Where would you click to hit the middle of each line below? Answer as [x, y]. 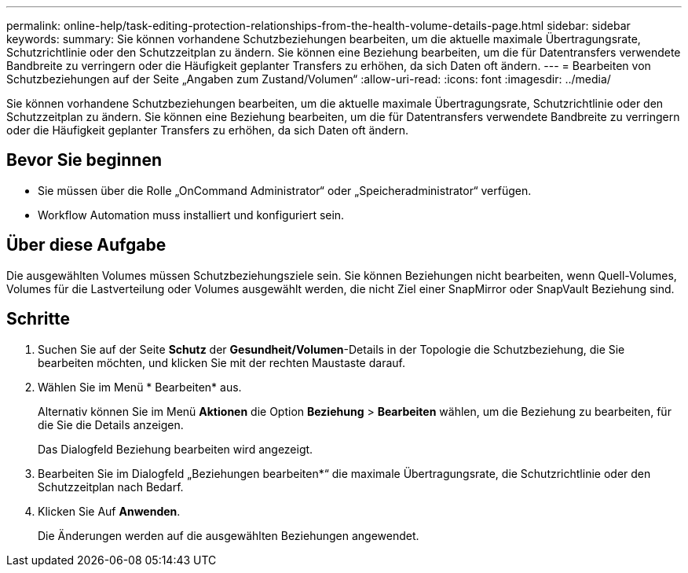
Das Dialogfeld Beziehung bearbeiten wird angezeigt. [176, 449]
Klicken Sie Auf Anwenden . [109, 511]
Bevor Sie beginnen [84, 160]
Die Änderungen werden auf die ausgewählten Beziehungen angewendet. [229, 535]
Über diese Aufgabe [86, 245]
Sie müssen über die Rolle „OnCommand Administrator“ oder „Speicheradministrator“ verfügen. [285, 190]
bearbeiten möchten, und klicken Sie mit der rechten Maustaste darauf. [221, 362]
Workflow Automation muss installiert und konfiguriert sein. [191, 215]
